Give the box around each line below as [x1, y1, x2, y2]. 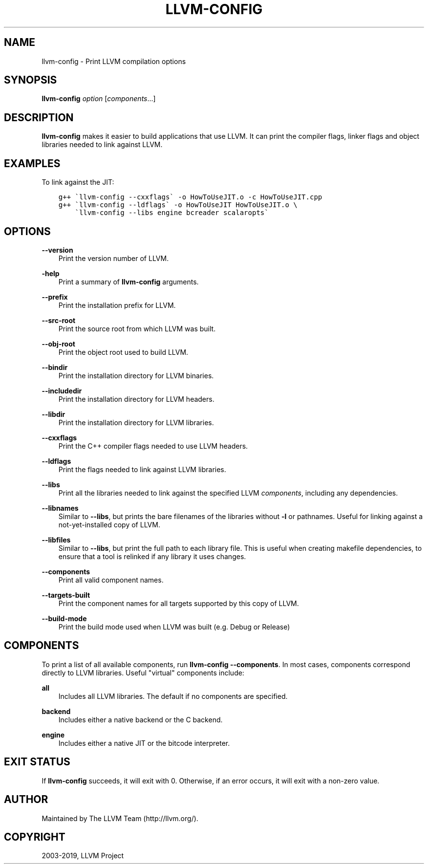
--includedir [42, 386, 82, 395]
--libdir [42, 410, 65, 418]
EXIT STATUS [4, 756, 70, 768]
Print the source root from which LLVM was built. [58, 324, 216, 333]
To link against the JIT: [42, 178, 114, 187]
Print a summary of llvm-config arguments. [58, 277, 199, 286]
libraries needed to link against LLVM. [42, 140, 163, 149]
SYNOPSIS [4, 74, 57, 87]
